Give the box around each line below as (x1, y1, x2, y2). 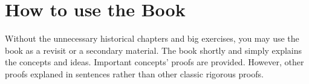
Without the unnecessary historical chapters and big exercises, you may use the (5, 32, 299, 45)
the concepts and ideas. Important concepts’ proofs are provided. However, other (5, 56, 304, 68)
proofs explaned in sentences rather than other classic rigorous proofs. (5, 67, 264, 80)
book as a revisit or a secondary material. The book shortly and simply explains (5, 44, 302, 56)
